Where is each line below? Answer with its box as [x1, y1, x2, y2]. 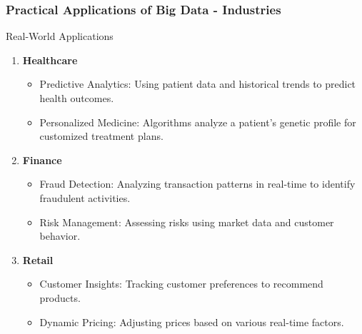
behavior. [39, 228, 81, 243]
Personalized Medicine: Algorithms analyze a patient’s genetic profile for [39, 114, 356, 129]
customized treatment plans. [39, 128, 164, 143]
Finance [22, 152, 62, 167]
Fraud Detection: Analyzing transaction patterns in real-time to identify [39, 176, 356, 191]
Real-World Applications [6, 29, 114, 44]
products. [39, 290, 81, 305]
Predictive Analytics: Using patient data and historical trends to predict [39, 76, 356, 91]
